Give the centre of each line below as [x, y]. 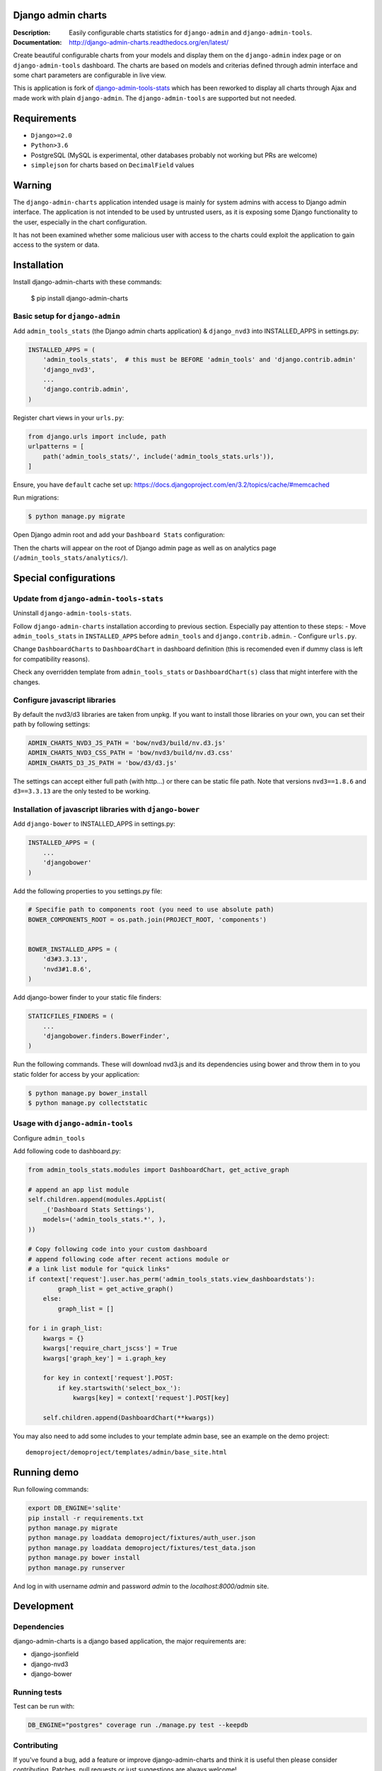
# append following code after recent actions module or [129, 1259]
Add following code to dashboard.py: [67, 1151]
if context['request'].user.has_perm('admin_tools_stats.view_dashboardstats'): [172, 1279]
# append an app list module [79, 1190]
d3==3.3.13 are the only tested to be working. [82, 791]
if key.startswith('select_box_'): [120, 1388]
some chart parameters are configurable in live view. [89, 75]
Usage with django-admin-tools [73, 1124]
